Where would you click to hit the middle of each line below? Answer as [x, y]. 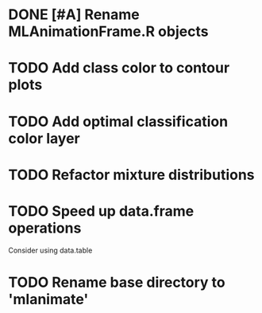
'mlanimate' [48, 299]
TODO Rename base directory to [117, 282]
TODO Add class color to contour [119, 68]
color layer [44, 138]
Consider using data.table [50, 250]
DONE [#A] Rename [74, 15]
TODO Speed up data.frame [101, 211]
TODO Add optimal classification [118, 121]
